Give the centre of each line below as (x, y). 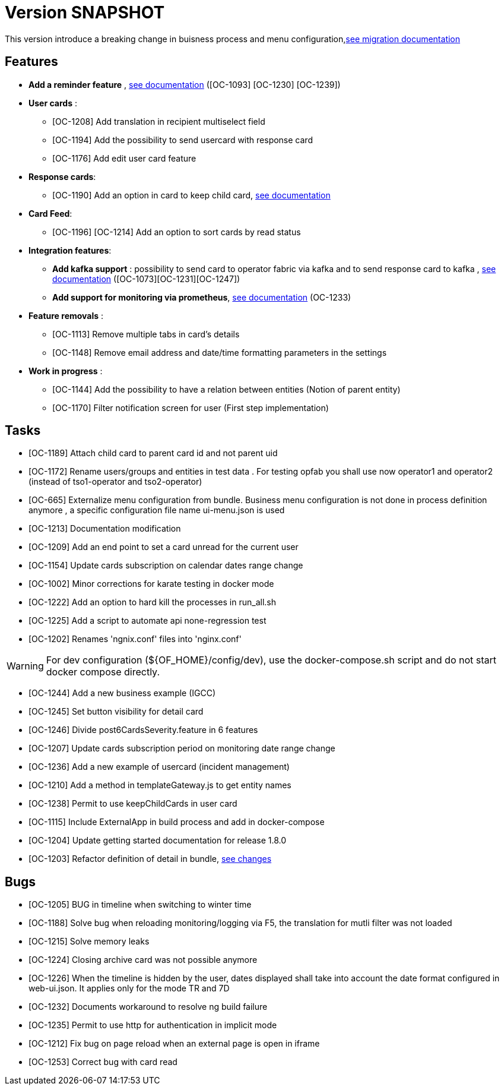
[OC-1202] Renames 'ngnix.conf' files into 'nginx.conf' (135, 639)
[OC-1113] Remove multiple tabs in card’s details (146, 334)
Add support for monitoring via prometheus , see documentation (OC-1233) (202, 297)
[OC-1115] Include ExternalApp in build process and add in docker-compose (177, 822)
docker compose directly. (103, 672)
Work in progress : (66, 371)
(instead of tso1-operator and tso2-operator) (115, 482)
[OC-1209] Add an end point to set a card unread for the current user (164, 547)
